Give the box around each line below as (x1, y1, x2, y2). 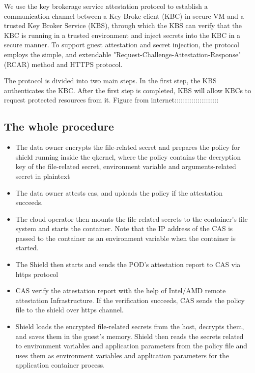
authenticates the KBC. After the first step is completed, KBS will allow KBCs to (4, 85, 252, 95)
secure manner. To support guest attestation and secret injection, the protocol (4, 39, 239, 50)
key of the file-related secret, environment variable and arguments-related (15, 161, 236, 171)
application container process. (15, 360, 105, 370)
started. (15, 242, 39, 253)
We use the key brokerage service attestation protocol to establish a (4, 1, 208, 11)
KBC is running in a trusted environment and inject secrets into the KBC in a (4, 30, 241, 40)
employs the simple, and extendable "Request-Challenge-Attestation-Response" (4, 49, 241, 59)
